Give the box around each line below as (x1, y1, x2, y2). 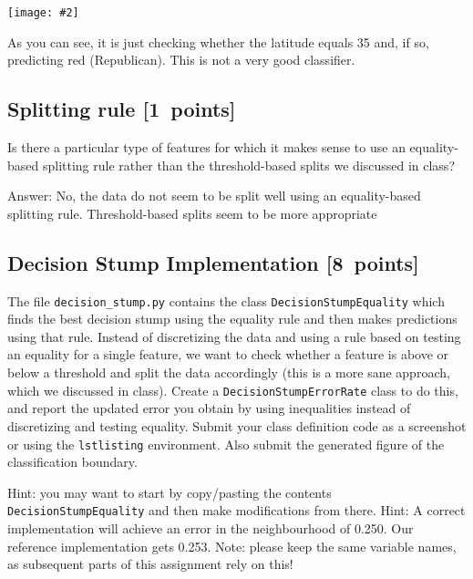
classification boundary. (7, 452, 138, 471)
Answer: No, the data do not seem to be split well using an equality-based (7, 186, 421, 205)
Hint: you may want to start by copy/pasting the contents (7, 482, 332, 501)
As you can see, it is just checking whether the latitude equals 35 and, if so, (7, 32, 429, 51)
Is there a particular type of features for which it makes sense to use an (7, 138, 406, 157)
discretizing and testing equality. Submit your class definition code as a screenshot (7, 416, 467, 435)
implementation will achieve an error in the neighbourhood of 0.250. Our (7, 519, 414, 537)
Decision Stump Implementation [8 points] (7, 248, 419, 276)
